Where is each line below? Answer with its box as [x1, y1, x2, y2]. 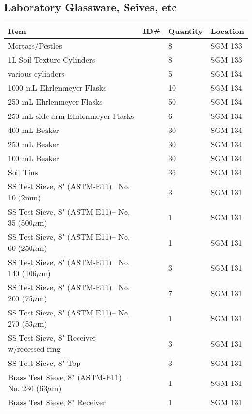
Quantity [168, 25, 203, 37]
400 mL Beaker [8, 124, 59, 136]
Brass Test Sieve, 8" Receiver [8, 397, 106, 408]
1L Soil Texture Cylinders [8, 54, 95, 66]
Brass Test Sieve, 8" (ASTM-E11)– [8, 371, 126, 383]
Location [210, 25, 244, 37]
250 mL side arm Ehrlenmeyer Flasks [8, 110, 134, 122]
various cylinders [8, 68, 64, 80]
